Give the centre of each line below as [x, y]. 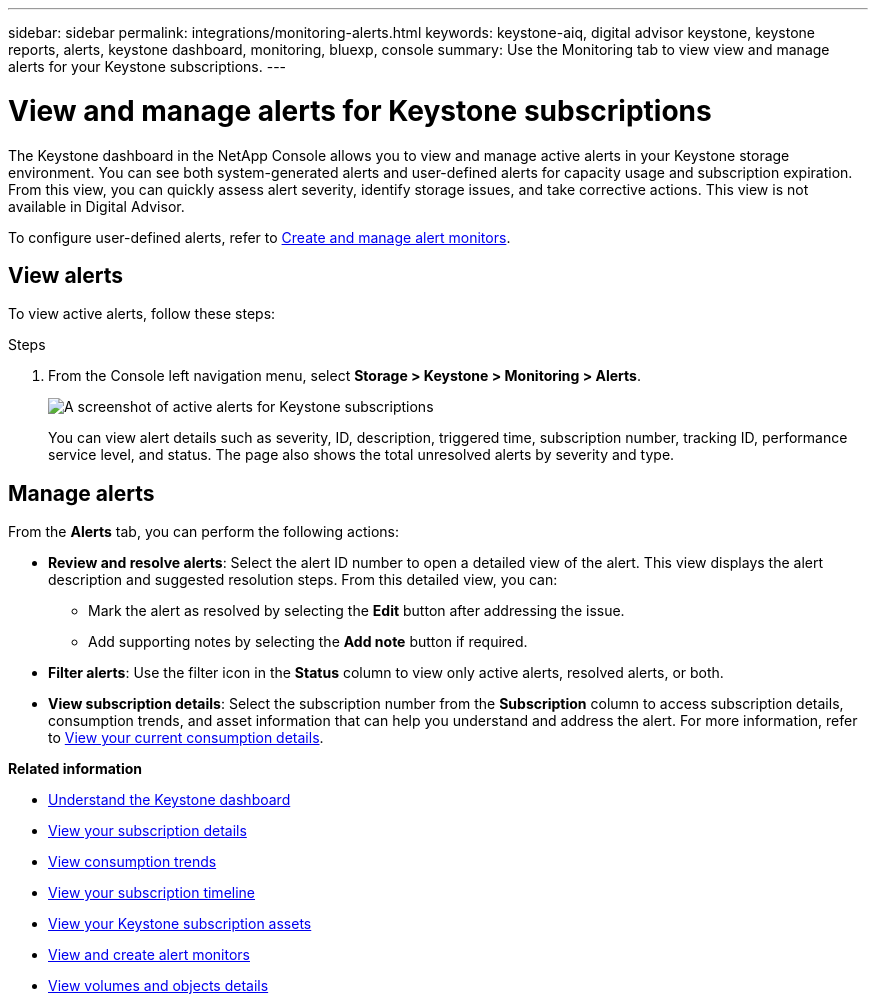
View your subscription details [147, 831]
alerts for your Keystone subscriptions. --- [147, 66]
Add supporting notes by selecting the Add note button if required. [308, 642]
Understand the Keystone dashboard [169, 800]
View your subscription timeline [152, 893]
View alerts [66, 275]
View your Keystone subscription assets [180, 924]
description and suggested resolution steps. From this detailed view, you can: [303, 580]
